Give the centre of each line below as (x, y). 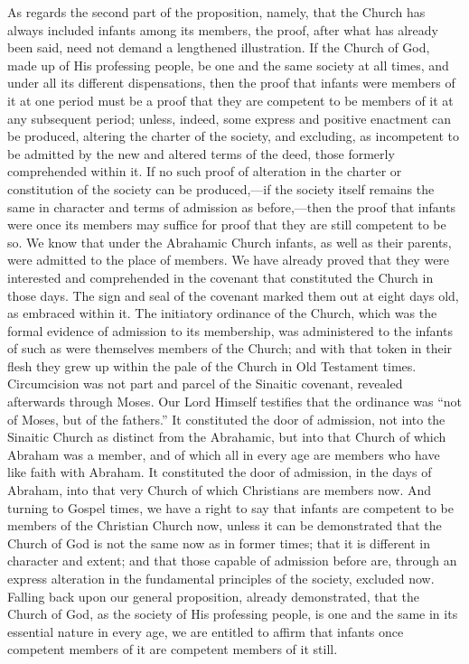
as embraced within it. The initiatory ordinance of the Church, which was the (222, 313)
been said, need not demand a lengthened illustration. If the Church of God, (219, 47)
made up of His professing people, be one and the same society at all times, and (228, 65)
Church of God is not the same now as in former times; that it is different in (219, 542)
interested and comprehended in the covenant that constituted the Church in (220, 277)
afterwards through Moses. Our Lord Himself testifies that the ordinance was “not (235, 402)
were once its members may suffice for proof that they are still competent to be (227, 224)
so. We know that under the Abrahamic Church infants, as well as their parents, (230, 242)
